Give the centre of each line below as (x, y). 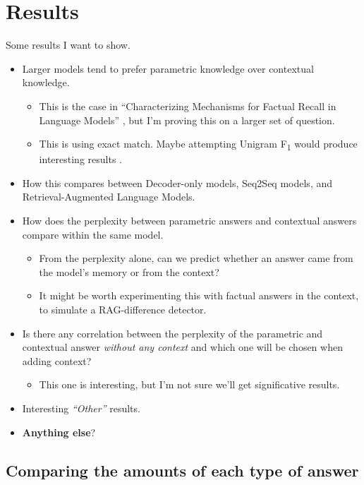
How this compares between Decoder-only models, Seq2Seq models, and (177, 182)
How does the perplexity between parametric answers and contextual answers (189, 220)
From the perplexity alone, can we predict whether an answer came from (196, 258)
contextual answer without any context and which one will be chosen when (182, 347)
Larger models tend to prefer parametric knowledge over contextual (168, 68)
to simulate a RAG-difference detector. (123, 309)
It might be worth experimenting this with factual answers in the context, (199, 295)
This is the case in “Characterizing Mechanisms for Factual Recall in (188, 106)
